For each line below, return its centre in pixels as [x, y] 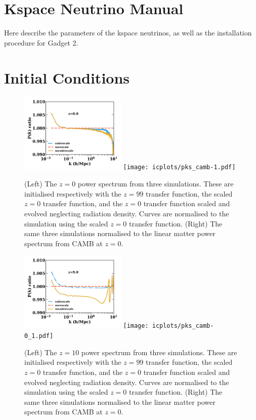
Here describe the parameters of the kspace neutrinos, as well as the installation [128, 33]
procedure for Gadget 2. [41, 42]
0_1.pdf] [39, 336]
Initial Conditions [67, 77]
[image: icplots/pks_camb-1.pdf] [179, 167]
